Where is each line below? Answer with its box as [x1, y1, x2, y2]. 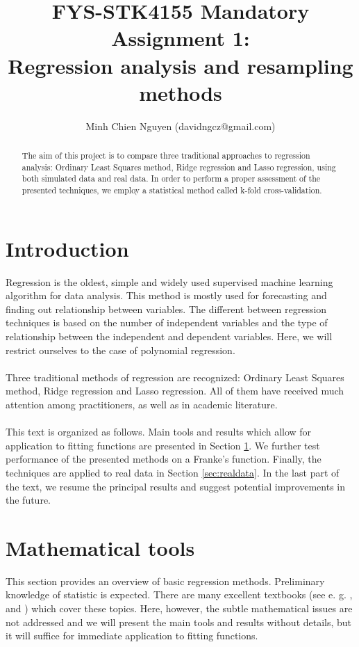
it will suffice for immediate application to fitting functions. [6, 628, 258, 643]
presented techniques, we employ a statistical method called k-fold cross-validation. [22, 184, 322, 196]
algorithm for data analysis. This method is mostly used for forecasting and [6, 288, 327, 303]
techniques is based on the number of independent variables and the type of [6, 315, 328, 330]
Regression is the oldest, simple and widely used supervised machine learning [6, 274, 333, 289]
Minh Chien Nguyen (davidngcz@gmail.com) [85, 118, 276, 133]
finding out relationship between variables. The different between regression [6, 301, 327, 316]
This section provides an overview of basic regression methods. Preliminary [6, 573, 325, 588]
